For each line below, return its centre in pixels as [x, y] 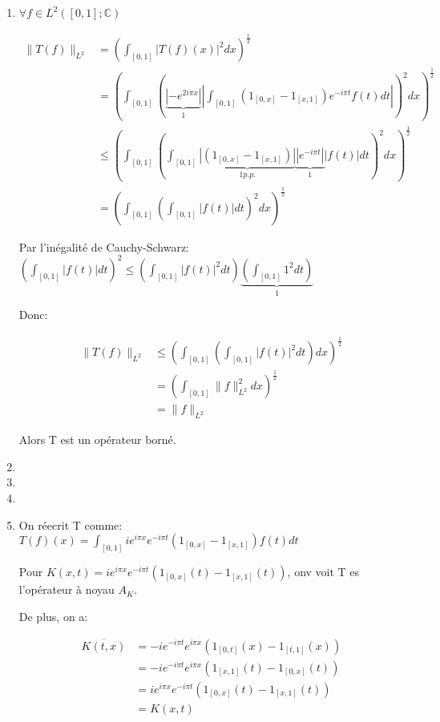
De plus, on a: [53, 616]
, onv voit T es [323, 572]
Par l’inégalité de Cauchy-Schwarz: [104, 246]
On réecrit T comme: [71, 524]
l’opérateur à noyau [67, 589]
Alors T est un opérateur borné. [97, 440]
